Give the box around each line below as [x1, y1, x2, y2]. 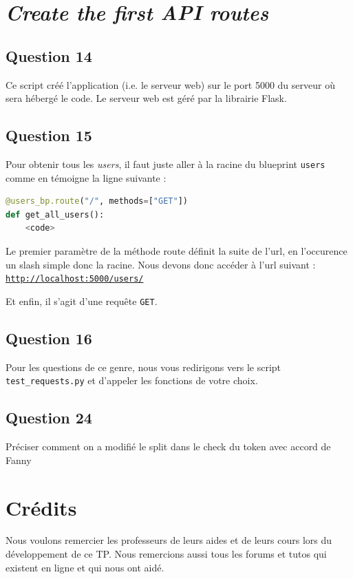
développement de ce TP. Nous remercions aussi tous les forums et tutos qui [6, 547, 327, 561]
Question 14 [6, 45, 92, 66]
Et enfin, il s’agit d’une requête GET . [6, 293, 158, 308]
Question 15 [6, 125, 92, 146]
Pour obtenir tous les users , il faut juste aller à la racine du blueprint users [6, 156, 325, 171]
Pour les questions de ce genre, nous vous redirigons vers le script [6, 359, 281, 374]
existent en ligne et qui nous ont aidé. [6, 560, 164, 574]
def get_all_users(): [6, 209, 105, 220]
